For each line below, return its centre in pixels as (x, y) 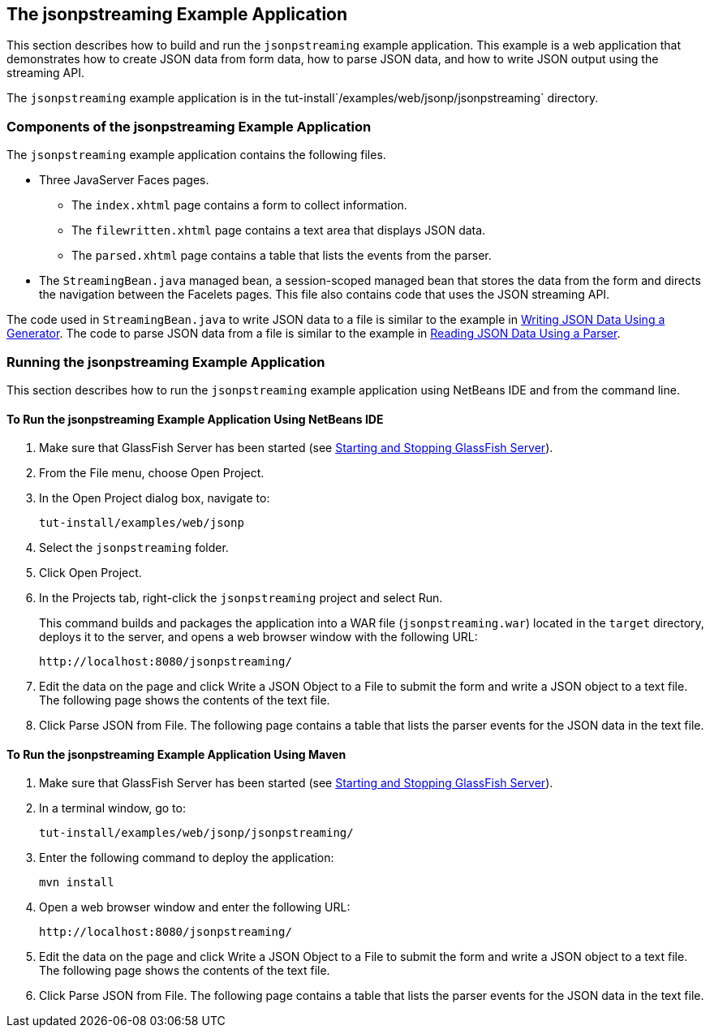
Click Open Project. (90, 573)
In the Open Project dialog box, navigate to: (155, 498)
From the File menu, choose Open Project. (152, 473)
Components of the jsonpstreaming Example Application (189, 126)
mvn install (77, 883)
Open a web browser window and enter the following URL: (195, 907)
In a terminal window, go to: (112, 808)
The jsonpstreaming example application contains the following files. (196, 155)
